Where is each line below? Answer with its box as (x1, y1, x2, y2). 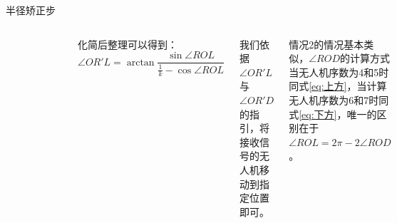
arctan (126, 57, 155, 68)
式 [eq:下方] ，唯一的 (289, 106, 377, 121)
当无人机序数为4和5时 (289, 64, 389, 79)
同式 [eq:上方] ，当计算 (289, 78, 387, 93)
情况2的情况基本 (289, 36, 364, 51)
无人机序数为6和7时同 (289, 92, 389, 107)
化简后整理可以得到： (78, 36, 177, 51)
